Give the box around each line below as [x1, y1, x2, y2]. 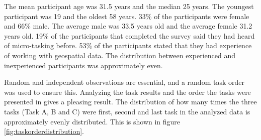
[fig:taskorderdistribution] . [4, 126, 84, 136]
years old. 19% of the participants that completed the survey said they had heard [4, 30, 255, 41]
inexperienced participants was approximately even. [4, 60, 163, 70]
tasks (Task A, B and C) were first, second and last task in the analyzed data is [4, 106, 250, 116]
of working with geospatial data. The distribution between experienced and [4, 50, 235, 60]
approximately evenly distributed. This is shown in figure [4, 116, 181, 126]
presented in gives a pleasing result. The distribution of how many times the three [4, 96, 257, 107]
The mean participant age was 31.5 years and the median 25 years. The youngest [4, 1, 254, 11]
